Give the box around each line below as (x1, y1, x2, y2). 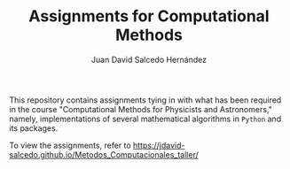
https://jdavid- (132, 140, 185, 150)
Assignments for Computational (28, 6, 270, 27)
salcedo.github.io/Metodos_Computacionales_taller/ (9, 149, 199, 160)
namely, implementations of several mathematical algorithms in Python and (9, 113, 282, 124)
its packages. (9, 122, 59, 134)
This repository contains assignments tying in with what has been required (9, 95, 282, 105)
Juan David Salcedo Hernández (91, 54, 207, 65)
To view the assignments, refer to (9, 140, 131, 150)
